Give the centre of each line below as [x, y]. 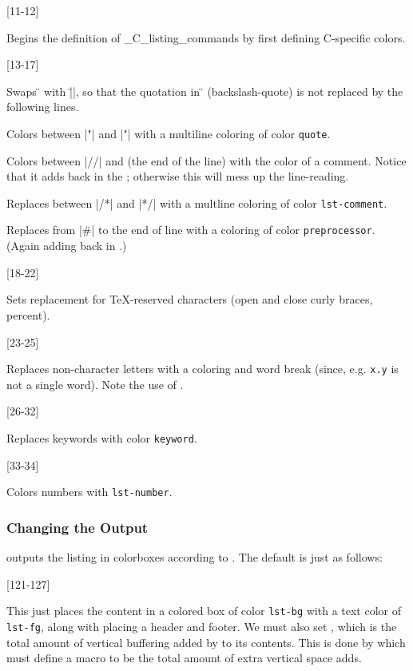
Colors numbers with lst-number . [89, 492]
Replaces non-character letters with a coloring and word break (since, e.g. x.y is [203, 369]
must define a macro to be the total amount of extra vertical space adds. [184, 658]
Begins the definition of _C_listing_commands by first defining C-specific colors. [206, 37]
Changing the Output [77, 527]
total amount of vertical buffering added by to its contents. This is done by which [206, 642]
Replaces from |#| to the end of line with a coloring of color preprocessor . [191, 230]
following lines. [43, 107]
